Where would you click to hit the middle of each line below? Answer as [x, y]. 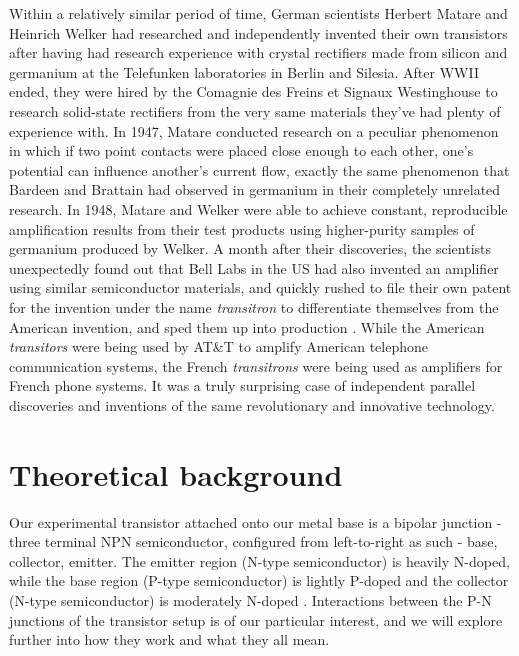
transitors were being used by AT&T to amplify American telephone [218, 346]
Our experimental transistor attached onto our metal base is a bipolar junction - [255, 521]
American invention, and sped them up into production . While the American [247, 326]
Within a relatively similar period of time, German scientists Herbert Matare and [258, 13]
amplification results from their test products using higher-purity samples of [242, 228]
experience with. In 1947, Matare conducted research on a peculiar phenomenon [254, 130]
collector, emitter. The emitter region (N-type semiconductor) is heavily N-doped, [259, 560]
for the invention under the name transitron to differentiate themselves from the [254, 306]
